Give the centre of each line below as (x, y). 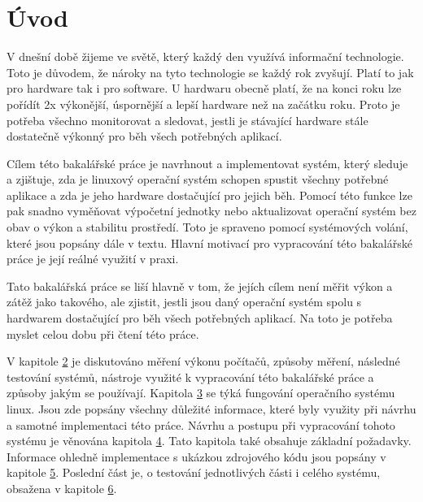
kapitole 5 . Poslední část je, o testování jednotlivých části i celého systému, (194, 472)
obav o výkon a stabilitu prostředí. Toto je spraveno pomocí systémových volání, (207, 227)
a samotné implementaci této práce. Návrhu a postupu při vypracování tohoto (201, 424)
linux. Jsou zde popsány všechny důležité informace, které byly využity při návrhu (211, 409)
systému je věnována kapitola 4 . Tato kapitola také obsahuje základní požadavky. (209, 441)
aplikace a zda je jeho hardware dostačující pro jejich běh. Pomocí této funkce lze (209, 195)
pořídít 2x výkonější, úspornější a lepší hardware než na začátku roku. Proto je (203, 104)
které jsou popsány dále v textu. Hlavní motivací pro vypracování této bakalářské (209, 242)
